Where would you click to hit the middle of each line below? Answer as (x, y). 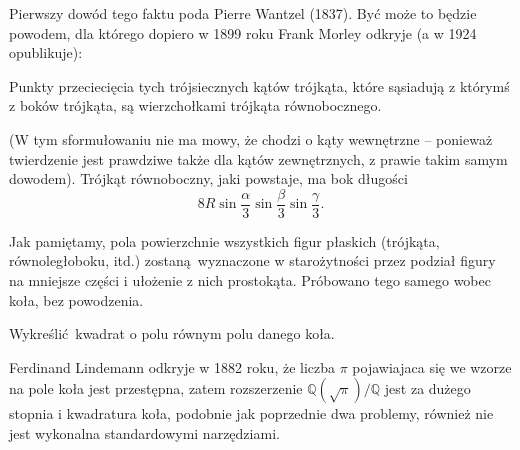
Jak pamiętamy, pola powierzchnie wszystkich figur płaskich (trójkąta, (224, 240)
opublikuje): (46, 52)
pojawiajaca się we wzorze (432, 366)
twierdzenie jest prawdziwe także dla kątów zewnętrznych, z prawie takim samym (258, 158)
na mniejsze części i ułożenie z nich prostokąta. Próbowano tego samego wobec (250, 280)
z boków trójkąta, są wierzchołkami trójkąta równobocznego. (195, 105)
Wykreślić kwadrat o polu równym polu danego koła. (172, 333)
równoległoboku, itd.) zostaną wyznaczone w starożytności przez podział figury (252, 260)
